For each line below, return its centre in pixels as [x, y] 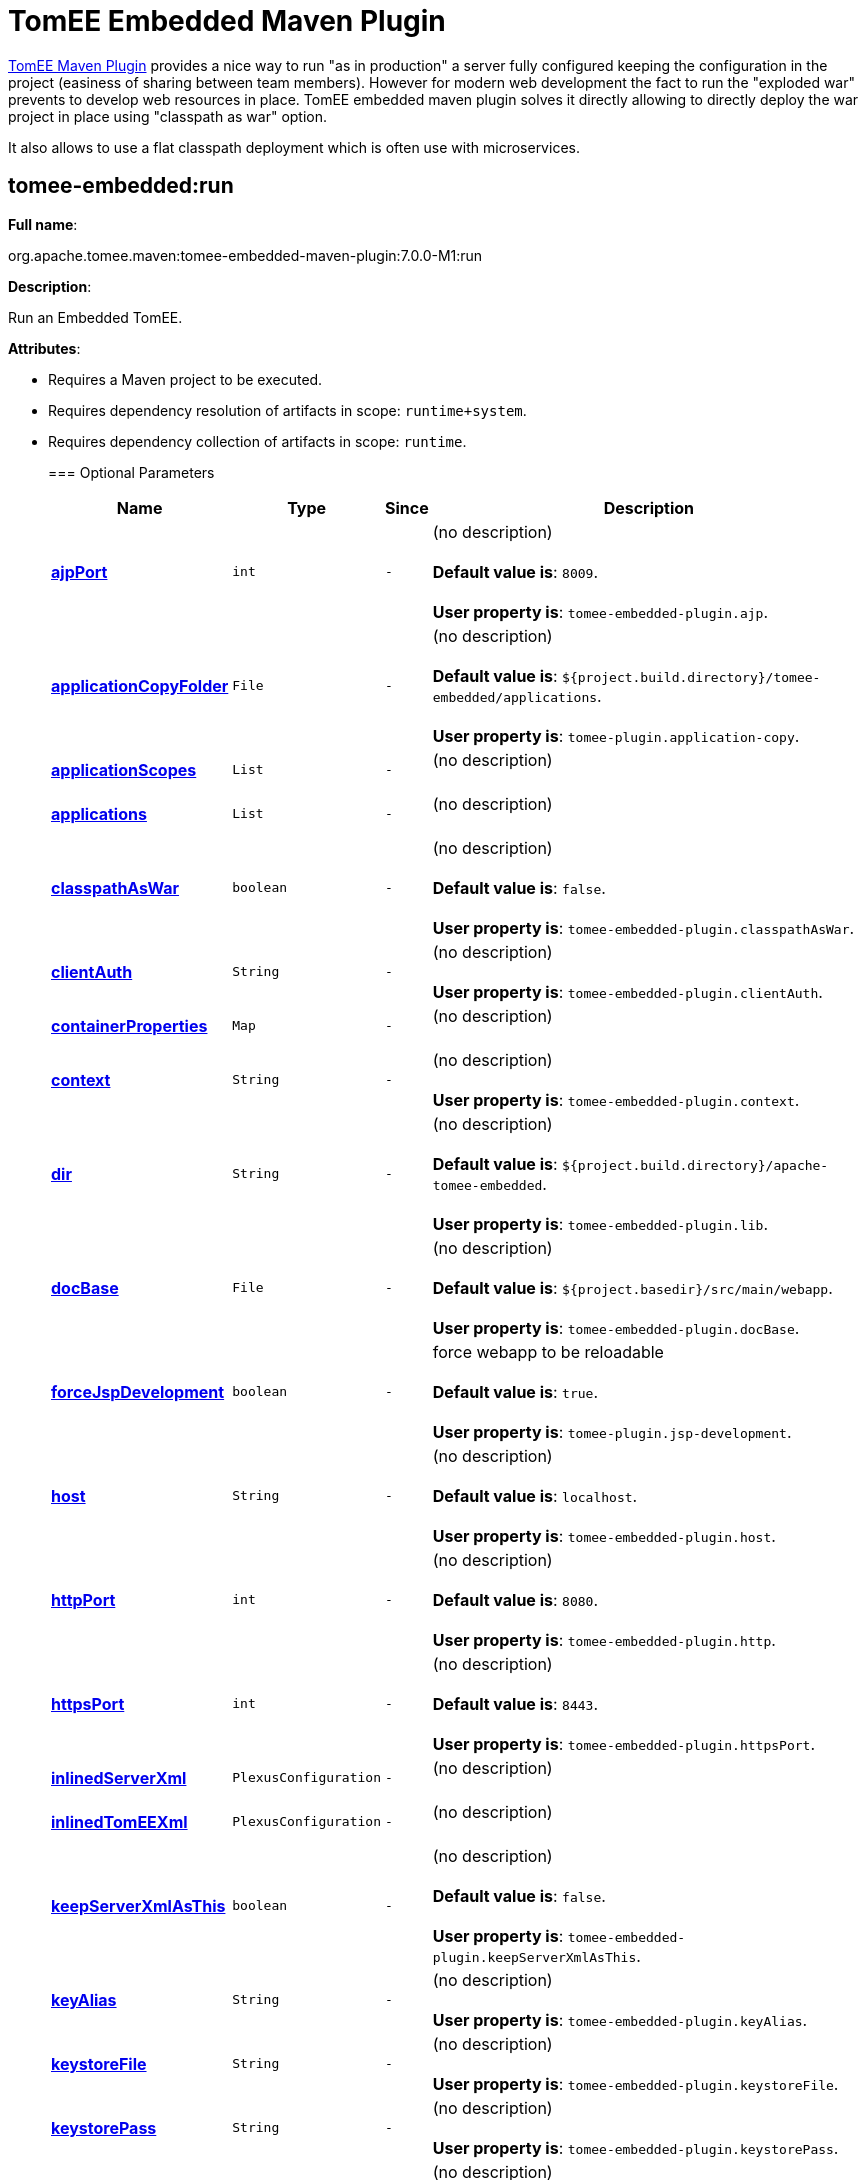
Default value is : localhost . [535, 1495]
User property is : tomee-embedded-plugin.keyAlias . [620, 2019]
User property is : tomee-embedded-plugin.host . [604, 1535]
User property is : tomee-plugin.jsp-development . [612, 1431]
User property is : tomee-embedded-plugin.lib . [600, 1223]
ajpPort [79, 571]
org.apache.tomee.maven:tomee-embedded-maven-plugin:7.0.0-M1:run [245, 255]
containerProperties [129, 1025]
